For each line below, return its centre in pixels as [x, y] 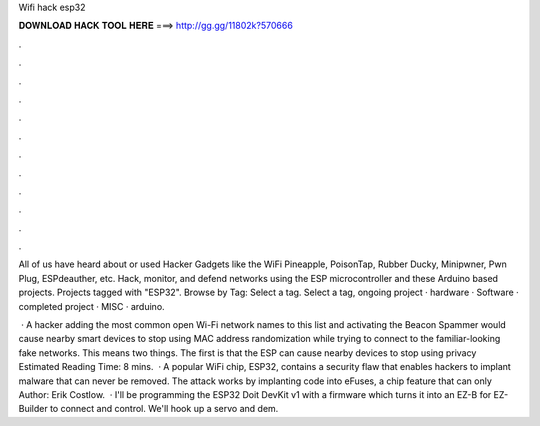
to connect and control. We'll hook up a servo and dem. [164, 409]
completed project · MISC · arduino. [91, 306]
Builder [33, 409]
